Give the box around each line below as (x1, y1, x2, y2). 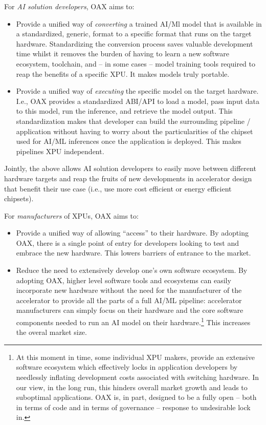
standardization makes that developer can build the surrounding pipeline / (16, 115, 251, 126)
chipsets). (4, 193, 34, 204)
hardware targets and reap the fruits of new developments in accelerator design (4, 173, 252, 183)
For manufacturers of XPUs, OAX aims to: (4, 210, 139, 221)
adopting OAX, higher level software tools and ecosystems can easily (16, 274, 231, 285)
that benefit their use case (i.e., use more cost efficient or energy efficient (4, 183, 232, 194)
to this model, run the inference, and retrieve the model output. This (16, 105, 233, 116)
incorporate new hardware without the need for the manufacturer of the (16, 285, 242, 295)
